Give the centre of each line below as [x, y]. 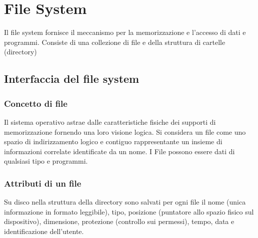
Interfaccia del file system [72, 79]
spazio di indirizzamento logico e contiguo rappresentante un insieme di [113, 141]
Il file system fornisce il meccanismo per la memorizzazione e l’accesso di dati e [125, 32]
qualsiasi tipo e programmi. [46, 161]
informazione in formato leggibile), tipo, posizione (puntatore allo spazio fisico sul [129, 211]
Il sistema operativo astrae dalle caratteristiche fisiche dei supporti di [110, 121]
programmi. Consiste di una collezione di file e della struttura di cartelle [115, 42]
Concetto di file [36, 103]
